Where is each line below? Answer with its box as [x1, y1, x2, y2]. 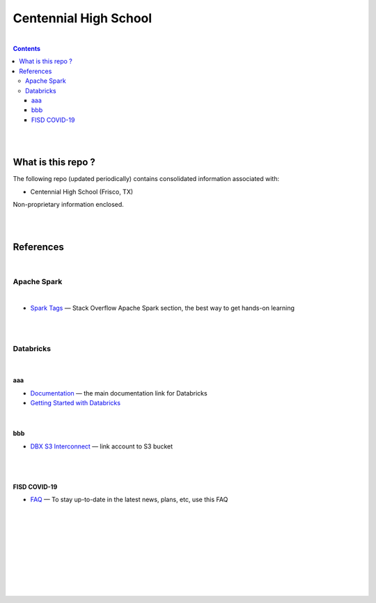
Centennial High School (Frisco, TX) [30, 187, 134, 196]
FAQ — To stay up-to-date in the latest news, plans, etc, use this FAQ [30, 495, 228, 504]
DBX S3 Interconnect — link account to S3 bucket [30, 442, 173, 451]
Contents [13, 44, 41, 52]
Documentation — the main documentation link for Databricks [30, 389, 208, 397]
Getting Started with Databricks [30, 399, 121, 407]
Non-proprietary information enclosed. [13, 201, 125, 209]
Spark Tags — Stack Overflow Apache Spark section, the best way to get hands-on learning [30, 304, 295, 313]
